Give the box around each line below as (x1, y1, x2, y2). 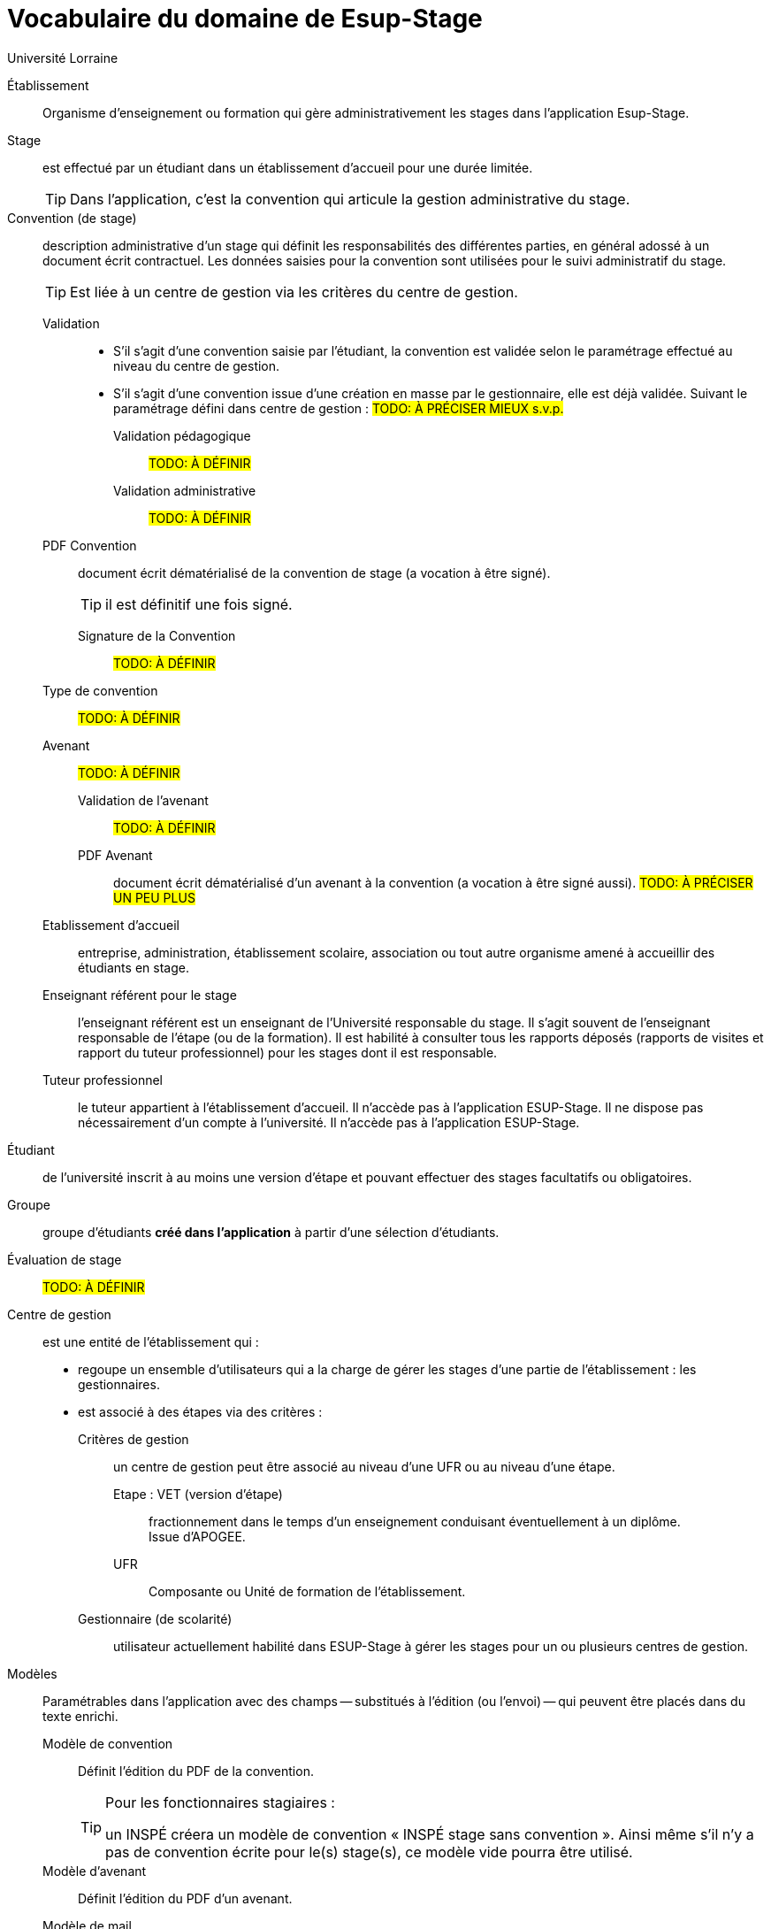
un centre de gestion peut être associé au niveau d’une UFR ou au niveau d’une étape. (113, 1458, 615, 1474)
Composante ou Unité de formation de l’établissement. (149, 1583, 466, 1599)
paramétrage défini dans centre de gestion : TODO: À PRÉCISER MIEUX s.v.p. (113, 400, 564, 416)
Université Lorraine (7, 50, 118, 65)
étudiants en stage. (78, 959, 189, 975)
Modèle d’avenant (42, 1863, 147, 1879)
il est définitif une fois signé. (105, 595, 293, 613)
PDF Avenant (78, 847, 153, 863)
